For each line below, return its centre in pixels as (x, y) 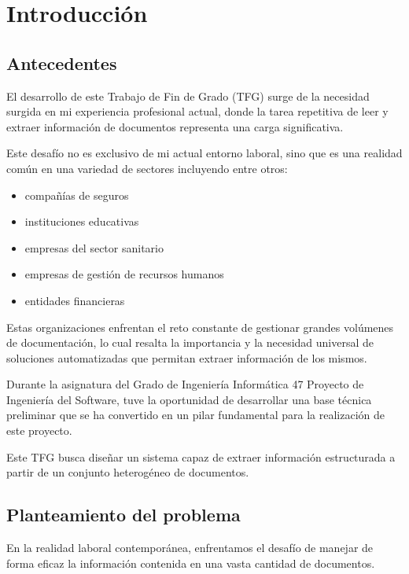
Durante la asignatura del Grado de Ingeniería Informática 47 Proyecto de (185, 384)
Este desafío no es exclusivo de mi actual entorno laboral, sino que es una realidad (204, 153)
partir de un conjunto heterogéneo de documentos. (128, 472)
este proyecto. (39, 430)
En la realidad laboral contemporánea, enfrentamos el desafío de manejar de (190, 548)
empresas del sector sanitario (94, 247)
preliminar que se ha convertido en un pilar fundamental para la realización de (196, 415)
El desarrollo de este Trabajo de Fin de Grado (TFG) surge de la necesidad (188, 96)
